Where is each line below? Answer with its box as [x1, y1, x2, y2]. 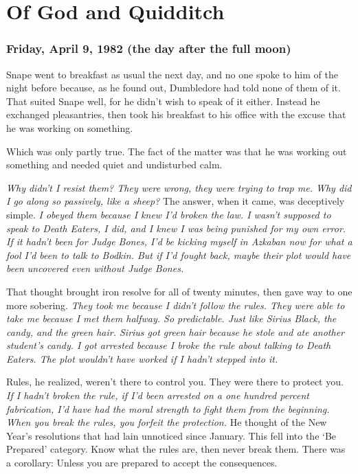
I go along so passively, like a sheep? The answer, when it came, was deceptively [6, 194, 345, 208]
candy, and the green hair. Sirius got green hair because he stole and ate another [6, 324, 345, 339]
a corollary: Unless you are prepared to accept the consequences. [6, 455, 278, 470]
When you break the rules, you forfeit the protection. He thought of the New [6, 415, 327, 429]
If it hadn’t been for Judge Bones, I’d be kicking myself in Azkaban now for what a [6, 234, 353, 249]
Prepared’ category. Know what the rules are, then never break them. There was [6, 442, 346, 456]
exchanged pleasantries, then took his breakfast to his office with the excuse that [6, 107, 346, 122]
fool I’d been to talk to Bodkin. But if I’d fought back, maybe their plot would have [6, 247, 351, 262]
